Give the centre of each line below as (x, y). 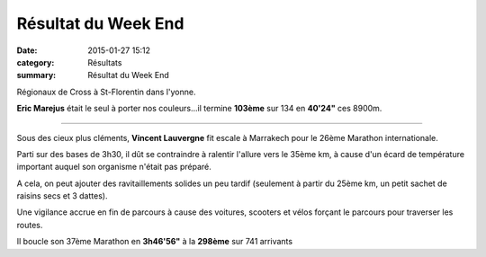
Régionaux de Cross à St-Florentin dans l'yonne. (106, 92)
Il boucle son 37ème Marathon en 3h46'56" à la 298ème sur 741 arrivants (154, 242)
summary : (36, 75)
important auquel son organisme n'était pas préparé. (114, 167)
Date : (27, 50)
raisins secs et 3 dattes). (62, 196)
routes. (30, 225)
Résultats (105, 62)
